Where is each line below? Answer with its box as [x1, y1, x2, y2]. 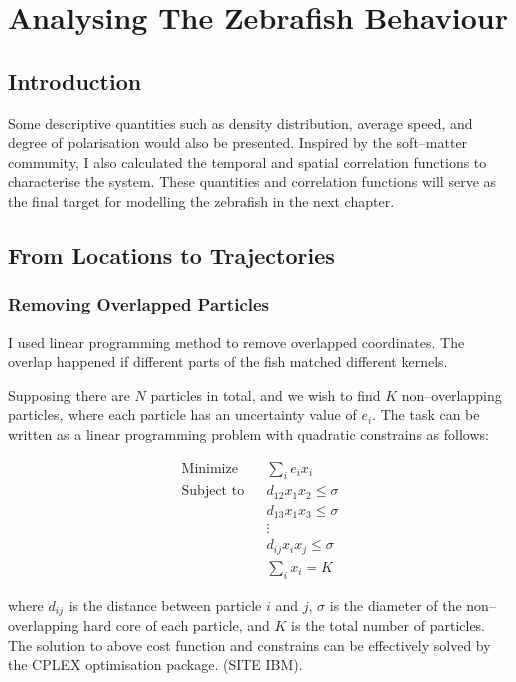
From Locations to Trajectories [8, 239, 335, 270]
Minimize [181, 461, 238, 476]
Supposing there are [8, 384, 130, 405]
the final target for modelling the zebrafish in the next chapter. [8, 190, 395, 211]
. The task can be [372, 404, 480, 425]
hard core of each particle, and [83, 615, 270, 636]
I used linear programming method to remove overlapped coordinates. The [8, 331, 465, 352]
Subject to [181, 484, 245, 499]
